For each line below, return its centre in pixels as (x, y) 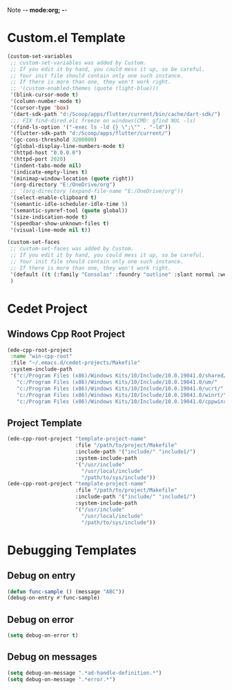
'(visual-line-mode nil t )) (50, 230)
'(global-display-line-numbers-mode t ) (68, 147)
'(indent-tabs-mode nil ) (46, 165)
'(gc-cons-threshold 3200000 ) (54, 140)
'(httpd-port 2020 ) (38, 159)
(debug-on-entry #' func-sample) (54, 598)
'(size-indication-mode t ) (49, 217)
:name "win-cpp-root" (41, 356)
